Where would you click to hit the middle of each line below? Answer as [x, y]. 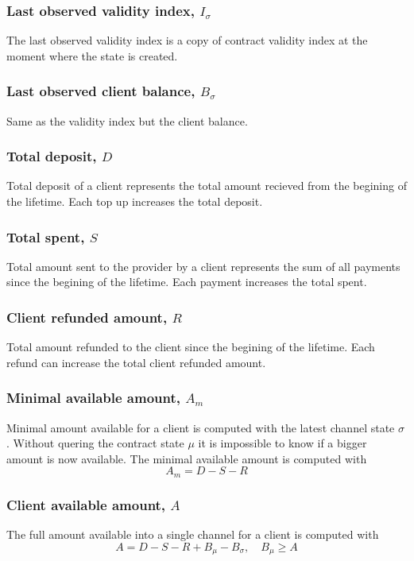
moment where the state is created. [92, 55]
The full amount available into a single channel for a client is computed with [193, 534]
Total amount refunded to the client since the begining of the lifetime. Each [191, 347]
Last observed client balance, [101, 91]
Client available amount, [86, 504]
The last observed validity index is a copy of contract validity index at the [187, 40]
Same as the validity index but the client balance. [127, 120]
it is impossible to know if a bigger [282, 443]
